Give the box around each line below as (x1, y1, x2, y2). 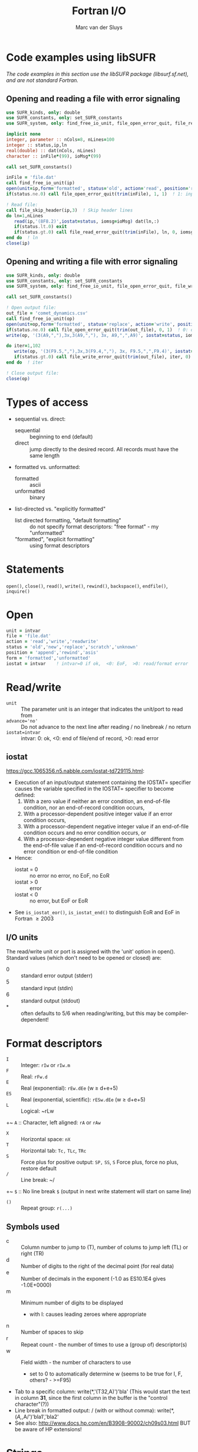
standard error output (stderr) (21, 972, 93, 979)
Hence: (14, 855, 32, 862)
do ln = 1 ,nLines (6, 213, 44, 219)
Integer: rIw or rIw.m (21, 1062, 71, 1069)
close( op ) (6, 375, 31, 381)
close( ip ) (6, 240, 31, 246)
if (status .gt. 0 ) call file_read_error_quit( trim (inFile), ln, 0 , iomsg (14, 229, 194, 235)
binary (29, 493, 45, 501)
